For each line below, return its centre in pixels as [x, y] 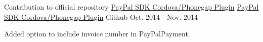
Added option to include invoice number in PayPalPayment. [97, 34]
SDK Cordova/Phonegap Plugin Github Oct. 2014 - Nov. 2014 [101, 16]
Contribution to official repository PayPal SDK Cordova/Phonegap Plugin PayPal [131, 7]
